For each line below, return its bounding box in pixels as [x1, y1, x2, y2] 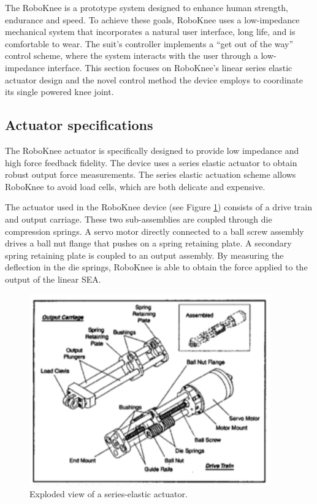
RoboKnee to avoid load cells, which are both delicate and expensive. [5, 180, 265, 193]
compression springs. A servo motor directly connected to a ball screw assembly [5, 224, 304, 237]
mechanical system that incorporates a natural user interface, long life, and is [5, 25, 296, 38]
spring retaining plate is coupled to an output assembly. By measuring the [5, 248, 284, 261]
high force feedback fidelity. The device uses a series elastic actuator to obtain [5, 156, 297, 169]
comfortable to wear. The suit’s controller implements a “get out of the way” [5, 37, 294, 50]
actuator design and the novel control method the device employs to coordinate [5, 73, 303, 86]
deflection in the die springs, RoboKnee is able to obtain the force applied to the [5, 261, 308, 273]
